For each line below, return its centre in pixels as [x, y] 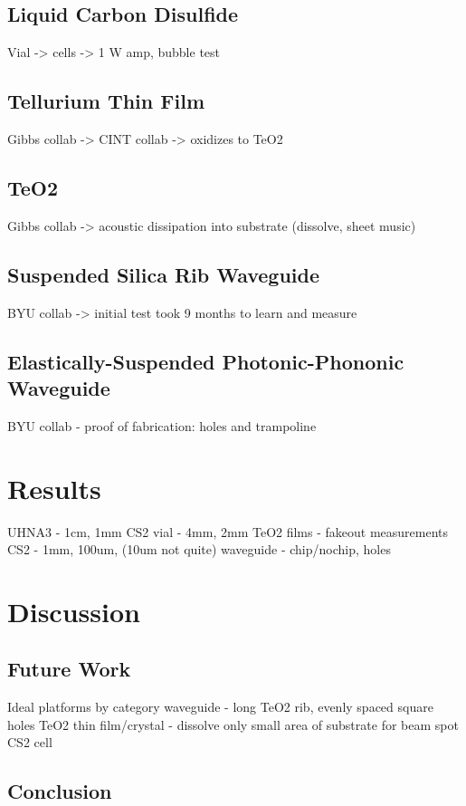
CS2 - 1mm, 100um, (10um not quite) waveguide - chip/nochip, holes [199, 549]
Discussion [74, 611]
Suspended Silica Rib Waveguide [164, 274]
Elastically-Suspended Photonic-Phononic [206, 361]
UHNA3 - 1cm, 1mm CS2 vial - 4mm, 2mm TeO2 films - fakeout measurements [228, 531]
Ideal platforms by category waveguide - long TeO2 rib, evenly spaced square [220, 707]
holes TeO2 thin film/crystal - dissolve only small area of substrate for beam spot [233, 724]
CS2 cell [30, 742]
